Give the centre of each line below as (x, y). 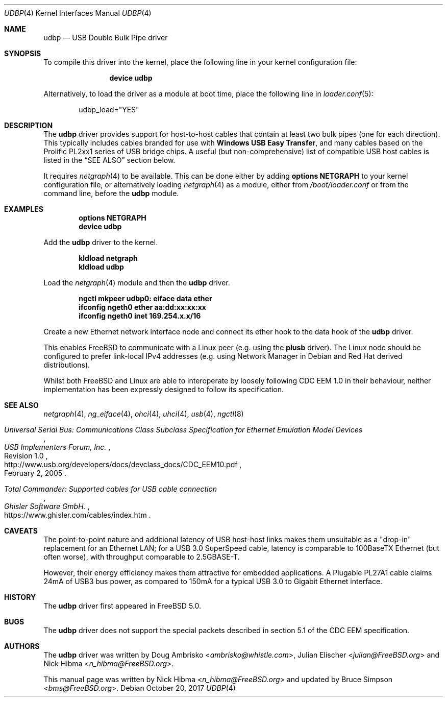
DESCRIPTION (29, 125)
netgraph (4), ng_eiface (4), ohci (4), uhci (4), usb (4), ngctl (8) (144, 414)
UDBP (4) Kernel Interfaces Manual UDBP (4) (78, 13)
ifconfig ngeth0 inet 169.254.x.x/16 (140, 316)
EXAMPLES (24, 209)
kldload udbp (101, 267)
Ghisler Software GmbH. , (47, 506)
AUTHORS (22, 646)
